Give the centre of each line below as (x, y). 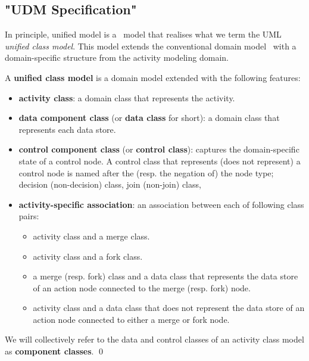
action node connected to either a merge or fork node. (131, 319)
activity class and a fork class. (88, 256)
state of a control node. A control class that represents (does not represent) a (160, 161)
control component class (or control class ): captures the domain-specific (159, 149)
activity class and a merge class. (91, 236)
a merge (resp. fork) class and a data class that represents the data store (166, 276)
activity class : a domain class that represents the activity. (127, 97)
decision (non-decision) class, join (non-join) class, (110, 184)
